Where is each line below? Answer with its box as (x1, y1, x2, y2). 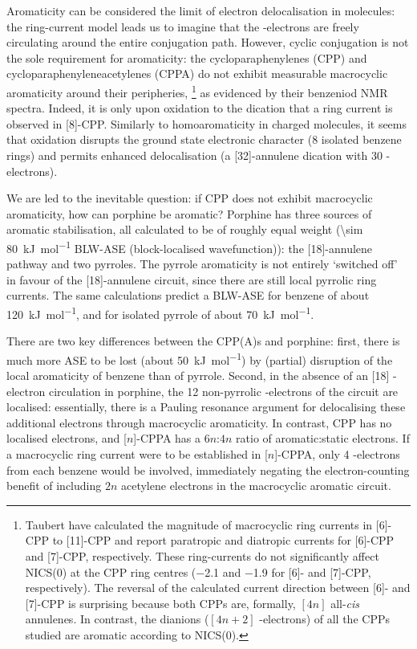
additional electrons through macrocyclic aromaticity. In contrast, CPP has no (6, 414, 392, 431)
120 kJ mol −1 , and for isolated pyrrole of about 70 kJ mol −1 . (6, 304, 314, 322)
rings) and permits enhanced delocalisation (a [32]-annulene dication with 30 (6, 147, 383, 163)
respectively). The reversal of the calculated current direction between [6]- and (25, 579, 411, 596)
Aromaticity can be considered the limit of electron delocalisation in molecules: (6, 2, 395, 18)
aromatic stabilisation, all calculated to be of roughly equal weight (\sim (6, 221, 363, 238)
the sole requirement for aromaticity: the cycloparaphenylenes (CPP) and (6, 49, 367, 66)
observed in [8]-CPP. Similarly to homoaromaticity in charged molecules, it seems (6, 115, 407, 132)
